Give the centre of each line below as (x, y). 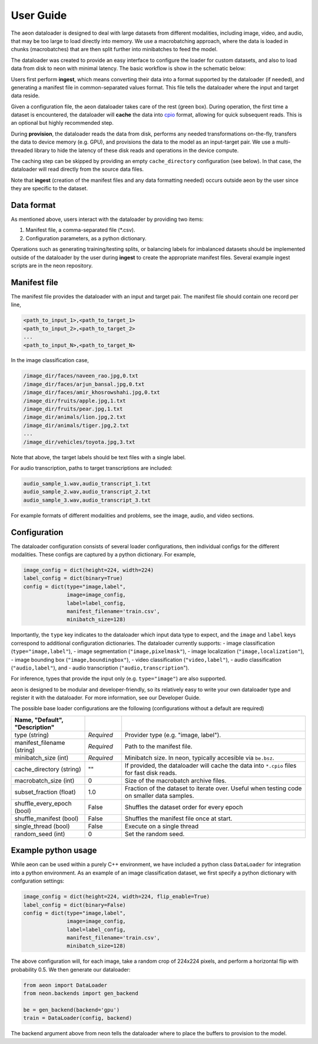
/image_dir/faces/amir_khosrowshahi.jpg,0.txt (92, 392)
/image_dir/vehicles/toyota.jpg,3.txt (79, 442)
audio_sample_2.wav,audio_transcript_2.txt (87, 492)
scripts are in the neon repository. (52, 266)
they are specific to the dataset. (49, 188)
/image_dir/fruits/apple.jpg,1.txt (74, 401)
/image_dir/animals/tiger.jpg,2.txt (76, 425)
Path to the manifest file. (158, 746)
